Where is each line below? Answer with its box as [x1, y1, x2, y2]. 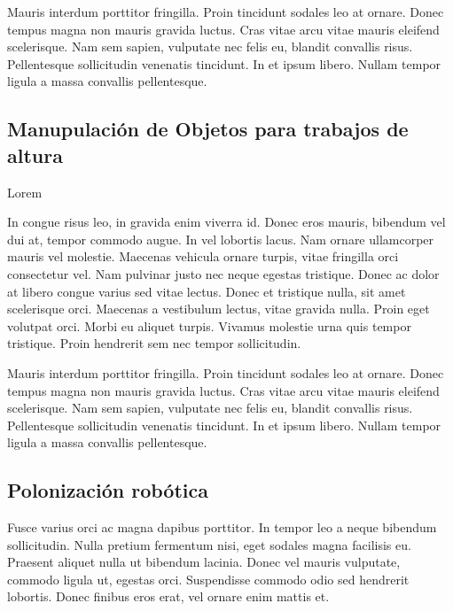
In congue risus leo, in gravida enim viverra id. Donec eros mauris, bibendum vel [7, 213, 446, 231]
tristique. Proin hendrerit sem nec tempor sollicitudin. [7, 334, 301, 352]
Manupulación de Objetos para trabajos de [7, 115, 409, 143]
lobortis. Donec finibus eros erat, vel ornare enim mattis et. [7, 587, 330, 606]
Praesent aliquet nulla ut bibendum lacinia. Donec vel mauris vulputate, [7, 553, 401, 571]
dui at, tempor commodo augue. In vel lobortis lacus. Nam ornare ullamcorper [7, 229, 434, 248]
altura [7, 141, 63, 168]
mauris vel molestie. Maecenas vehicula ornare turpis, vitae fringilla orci [7, 247, 399, 266]
